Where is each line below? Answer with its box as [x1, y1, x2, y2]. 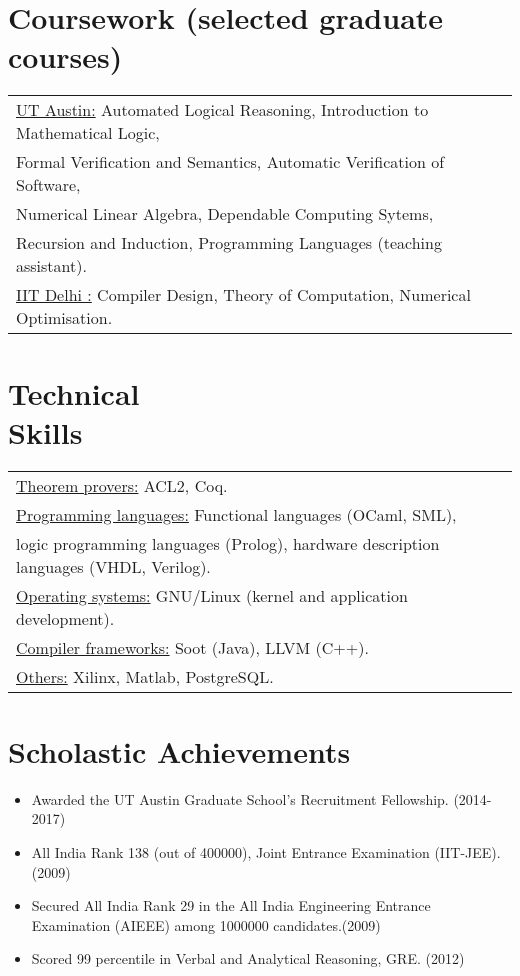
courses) [8, 36, 123, 77]
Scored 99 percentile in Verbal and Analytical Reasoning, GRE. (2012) [31, 948, 465, 969]
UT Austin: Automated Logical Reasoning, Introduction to [16, 98, 429, 122]
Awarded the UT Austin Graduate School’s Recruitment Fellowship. [31, 788, 449, 809]
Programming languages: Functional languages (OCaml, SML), [16, 502, 457, 526]
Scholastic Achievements [8, 730, 351, 771]
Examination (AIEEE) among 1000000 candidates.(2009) [31, 914, 381, 935]
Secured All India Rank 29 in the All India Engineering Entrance [31, 895, 431, 916]
